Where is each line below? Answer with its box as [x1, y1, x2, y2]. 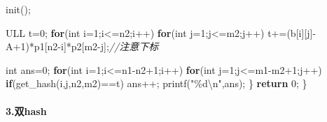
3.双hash [6, 103, 47, 118]
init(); [6, 2, 31, 16]
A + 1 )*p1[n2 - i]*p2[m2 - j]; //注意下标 [6, 39, 159, 54]
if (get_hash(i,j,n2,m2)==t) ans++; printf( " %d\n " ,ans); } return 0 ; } [6, 76, 307, 91]
